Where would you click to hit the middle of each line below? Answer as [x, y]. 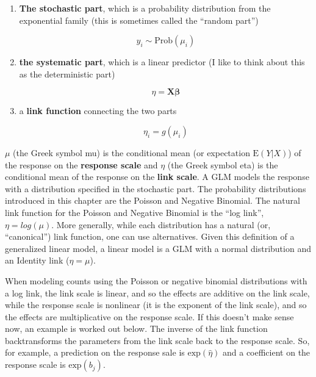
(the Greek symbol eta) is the [223, 164]
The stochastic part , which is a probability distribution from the [145, 8]
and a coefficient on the [266, 352]
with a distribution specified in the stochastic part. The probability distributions [156, 188]
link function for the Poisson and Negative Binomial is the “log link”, [135, 212]
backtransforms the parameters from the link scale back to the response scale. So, [157, 340]
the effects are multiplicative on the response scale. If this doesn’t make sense [149, 316]
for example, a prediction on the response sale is [95, 352]
